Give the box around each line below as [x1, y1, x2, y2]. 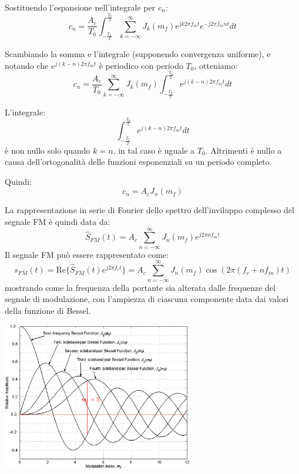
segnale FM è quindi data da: [5, 215, 110, 227]
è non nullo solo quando [5, 144, 90, 156]
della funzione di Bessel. [5, 304, 91, 316]
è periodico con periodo [99, 59, 183, 71]
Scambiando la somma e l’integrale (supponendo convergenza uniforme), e [5, 48, 271, 59]
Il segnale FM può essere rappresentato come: [5, 248, 169, 260]
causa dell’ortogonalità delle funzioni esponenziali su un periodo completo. [5, 155, 272, 168]
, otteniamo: [194, 59, 238, 71]
